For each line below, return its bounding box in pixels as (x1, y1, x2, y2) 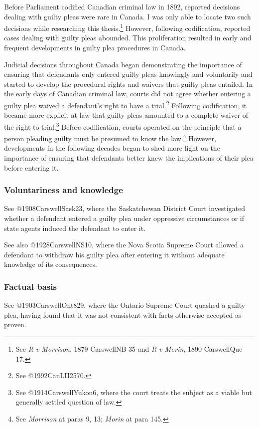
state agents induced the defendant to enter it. (4, 222, 146, 233)
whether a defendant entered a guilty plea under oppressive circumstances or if (4, 213, 244, 223)
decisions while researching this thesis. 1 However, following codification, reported (4, 21, 251, 33)
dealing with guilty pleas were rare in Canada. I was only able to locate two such (4, 11, 251, 21)
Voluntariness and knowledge (4, 184, 123, 196)
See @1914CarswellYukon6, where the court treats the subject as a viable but (15, 387, 252, 397)
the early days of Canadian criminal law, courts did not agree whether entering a (4, 88, 251, 99)
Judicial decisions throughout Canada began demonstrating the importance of (4, 59, 242, 69)
